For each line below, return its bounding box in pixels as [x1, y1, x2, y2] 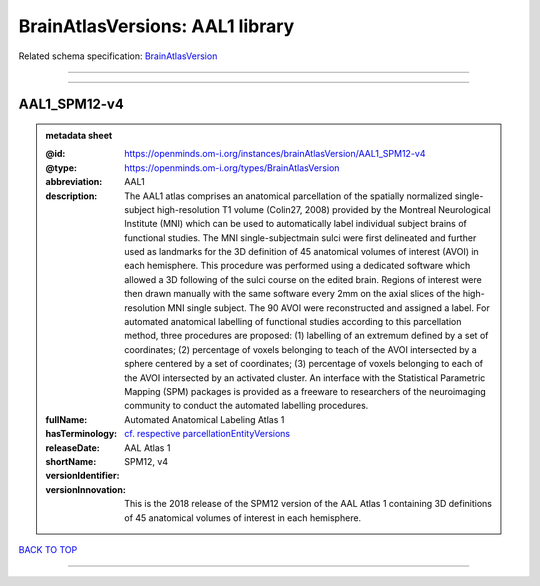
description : [45, 190, 98, 202]
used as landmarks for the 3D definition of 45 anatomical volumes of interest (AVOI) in [124, 246, 479, 258]
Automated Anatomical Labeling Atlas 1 [124, 413, 285, 425]
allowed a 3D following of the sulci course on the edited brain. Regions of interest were [124, 273, 482, 285]
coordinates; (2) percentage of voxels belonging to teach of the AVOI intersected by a [124, 343, 477, 355]
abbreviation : [45, 176, 103, 188]
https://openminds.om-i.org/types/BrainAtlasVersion [124, 161, 340, 174]
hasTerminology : [45, 428, 118, 440]
